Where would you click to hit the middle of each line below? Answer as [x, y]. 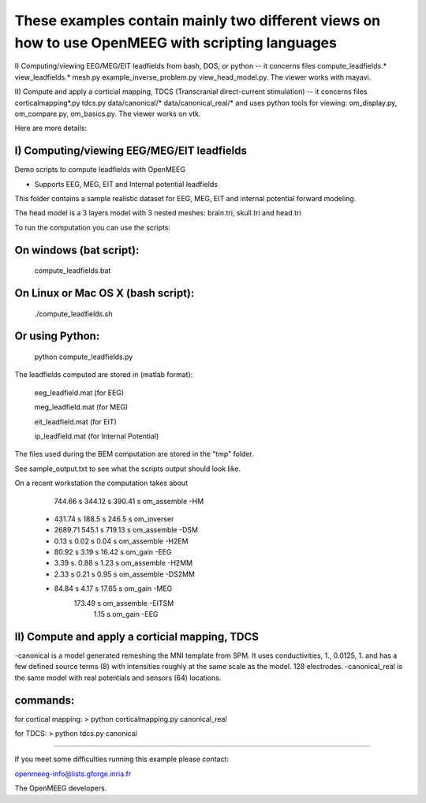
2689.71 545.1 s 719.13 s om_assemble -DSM [126, 530]
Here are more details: [50, 128]
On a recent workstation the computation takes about [101, 483]
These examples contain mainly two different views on [198, 21]
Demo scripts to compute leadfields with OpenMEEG [100, 170]
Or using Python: [57, 336]
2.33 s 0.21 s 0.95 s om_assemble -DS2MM [124, 574]
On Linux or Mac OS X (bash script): [105, 293]
